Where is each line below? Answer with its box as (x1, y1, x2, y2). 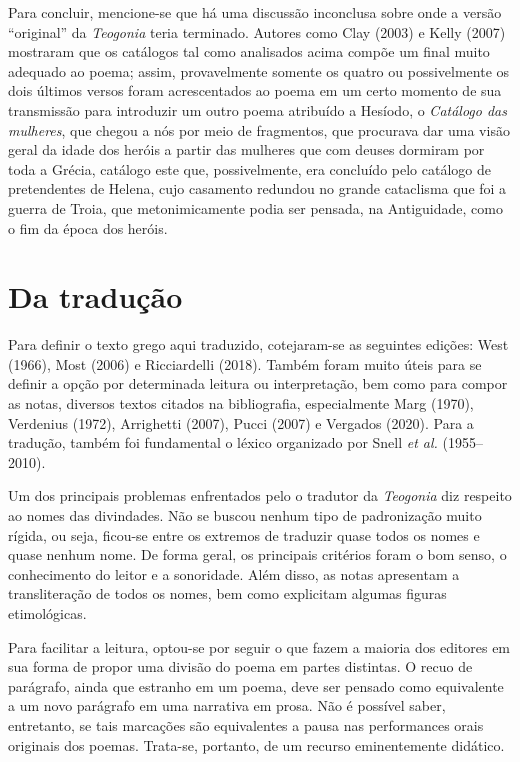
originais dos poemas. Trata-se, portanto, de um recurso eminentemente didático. (8, 734, 505, 755)
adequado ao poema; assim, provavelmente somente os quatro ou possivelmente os (8, 60, 510, 81)
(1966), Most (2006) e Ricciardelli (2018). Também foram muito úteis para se (8, 353, 482, 374)
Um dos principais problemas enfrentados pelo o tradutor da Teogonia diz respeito (8, 485, 512, 506)
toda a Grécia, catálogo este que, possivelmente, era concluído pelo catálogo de (8, 158, 491, 179)
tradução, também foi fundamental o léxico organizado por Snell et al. (8, 432, 438, 453)
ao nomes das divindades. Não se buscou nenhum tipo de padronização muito (8, 505, 482, 525)
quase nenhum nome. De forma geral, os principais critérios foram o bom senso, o (8, 544, 507, 565)
